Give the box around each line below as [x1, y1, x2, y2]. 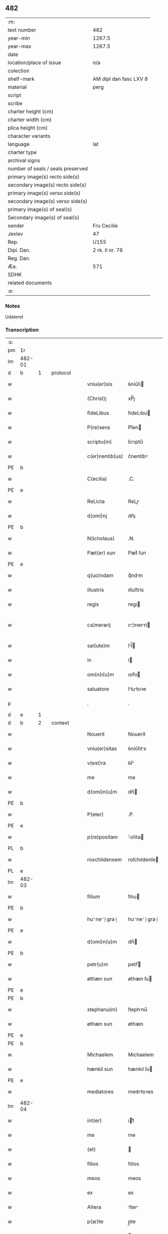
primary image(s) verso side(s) [7, 189, 81, 196]
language [7, 141, 30, 148]
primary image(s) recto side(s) [7, 173, 80, 180]
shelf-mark [7, 75, 35, 82]
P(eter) [87, 811, 104, 818]
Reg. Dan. [7, 254, 31, 261]
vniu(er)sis [87, 381, 112, 388]
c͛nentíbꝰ [127, 453, 148, 460]
